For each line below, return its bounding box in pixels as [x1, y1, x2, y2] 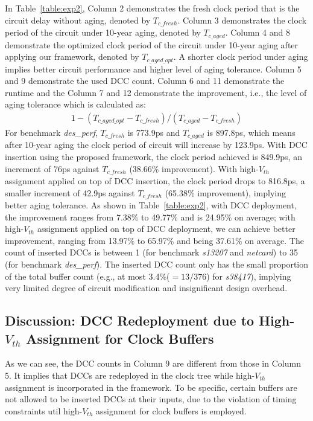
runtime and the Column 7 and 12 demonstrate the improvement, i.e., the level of [5, 86, 307, 98]
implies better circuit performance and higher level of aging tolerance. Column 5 [5, 62, 302, 75]
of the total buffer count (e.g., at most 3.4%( [5, 269, 170, 282]
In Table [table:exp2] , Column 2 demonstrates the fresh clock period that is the [5, 2, 300, 14]
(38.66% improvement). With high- [129, 162, 259, 175]
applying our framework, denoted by [5, 50, 139, 63]
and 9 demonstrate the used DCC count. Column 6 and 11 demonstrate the [5, 74, 285, 87]
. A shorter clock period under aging [173, 50, 308, 63]
